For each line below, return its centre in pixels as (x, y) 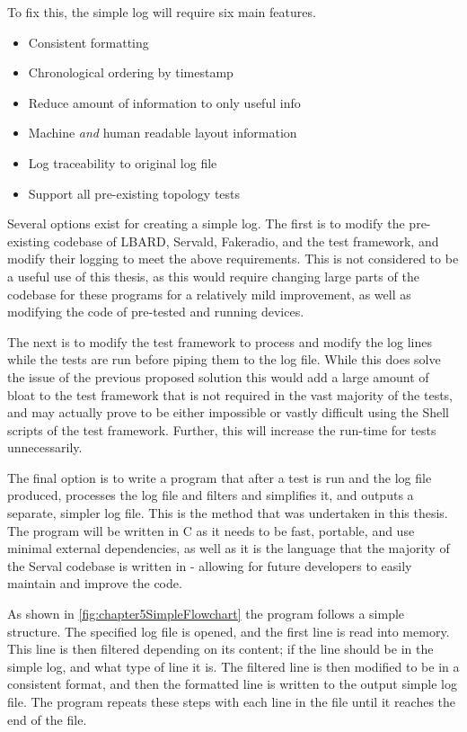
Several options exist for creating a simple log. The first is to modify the (206, 223)
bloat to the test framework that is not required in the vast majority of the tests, (230, 394)
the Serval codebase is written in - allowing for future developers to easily (210, 565)
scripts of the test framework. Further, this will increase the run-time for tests (222, 429)
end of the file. (47, 719)
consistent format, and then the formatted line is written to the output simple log (232, 684)
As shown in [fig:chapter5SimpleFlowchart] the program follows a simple (206, 614)
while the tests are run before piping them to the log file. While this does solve (224, 359)
